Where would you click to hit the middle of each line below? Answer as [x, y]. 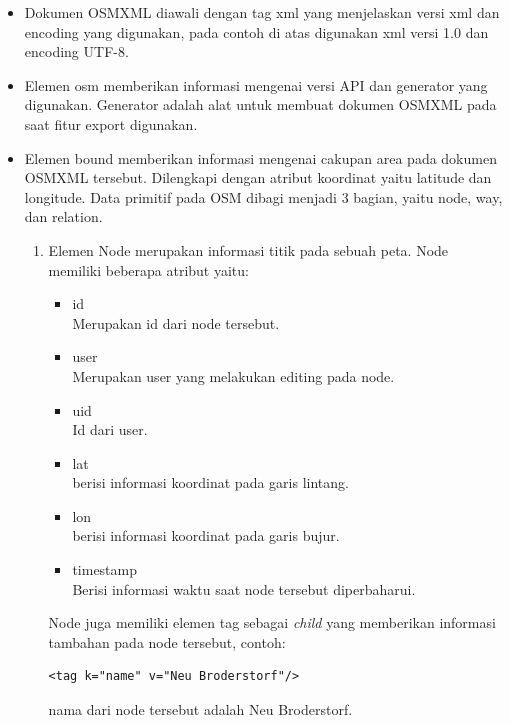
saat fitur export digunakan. [111, 123]
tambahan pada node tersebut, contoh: [167, 641]
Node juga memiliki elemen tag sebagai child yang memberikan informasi [272, 622]
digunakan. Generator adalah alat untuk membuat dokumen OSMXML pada [260, 104]
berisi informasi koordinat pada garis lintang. [210, 482]
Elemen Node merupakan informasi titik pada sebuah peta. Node [248, 249]
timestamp [105, 569]
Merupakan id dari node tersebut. [176, 322]
